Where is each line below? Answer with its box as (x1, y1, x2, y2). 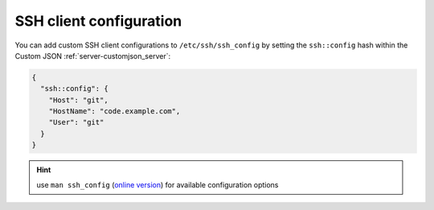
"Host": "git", (48, 95, 108, 105)
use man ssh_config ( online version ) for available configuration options (36, 179, 279, 189)
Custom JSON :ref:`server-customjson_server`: (14, 51, 171, 60)
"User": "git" (48, 117, 104, 127)
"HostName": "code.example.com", (48, 107, 181, 116)
